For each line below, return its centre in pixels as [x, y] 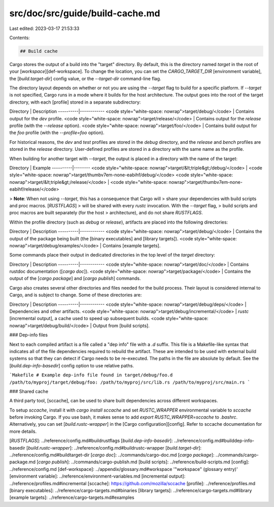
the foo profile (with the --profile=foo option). [57, 133]
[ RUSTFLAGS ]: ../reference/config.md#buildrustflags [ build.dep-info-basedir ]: [91, 441]
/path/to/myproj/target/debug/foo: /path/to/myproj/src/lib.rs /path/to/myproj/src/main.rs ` [130, 382]
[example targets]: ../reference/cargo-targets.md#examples [72, 497]
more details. [23, 431]
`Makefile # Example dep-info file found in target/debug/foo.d [91, 375]
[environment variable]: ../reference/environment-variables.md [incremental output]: [97, 476]
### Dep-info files [29, 335]
